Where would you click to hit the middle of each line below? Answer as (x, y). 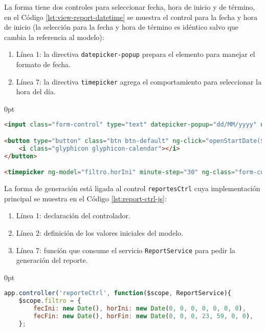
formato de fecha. (43, 64)
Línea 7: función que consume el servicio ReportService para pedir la (126, 250)
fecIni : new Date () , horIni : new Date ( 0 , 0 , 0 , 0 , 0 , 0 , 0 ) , (140, 309)
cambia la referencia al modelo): (54, 37)
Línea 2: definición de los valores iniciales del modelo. (100, 233)
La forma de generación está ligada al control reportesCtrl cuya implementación (132, 188)
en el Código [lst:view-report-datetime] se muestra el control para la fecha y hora (131, 17)
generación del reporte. (52, 260)
